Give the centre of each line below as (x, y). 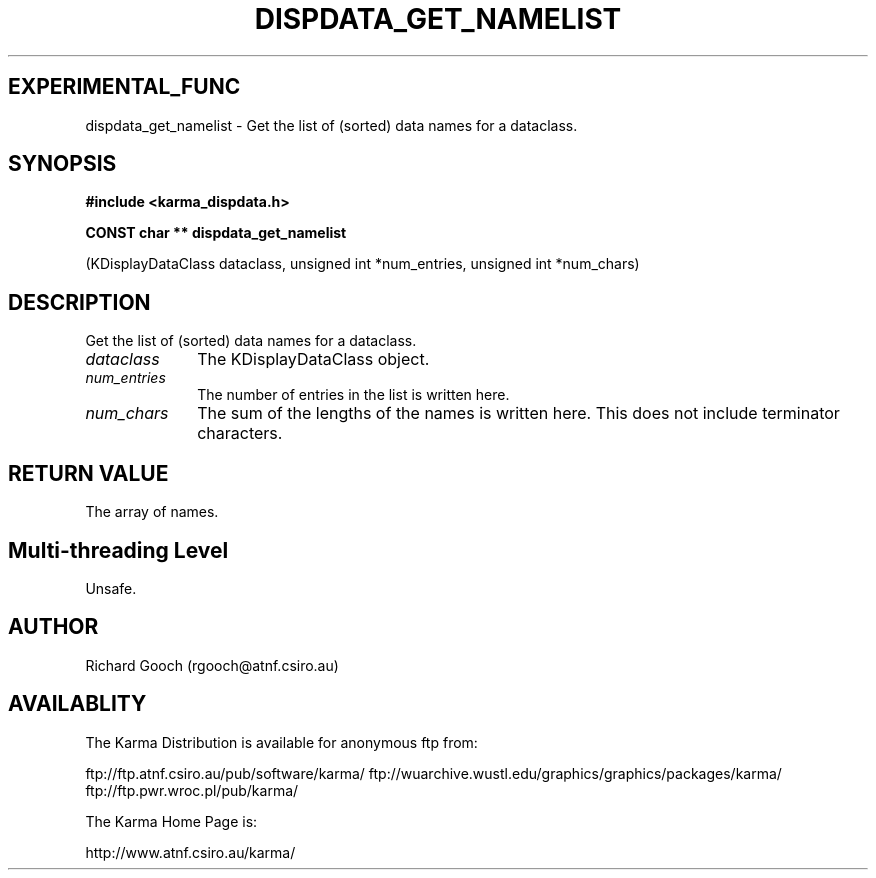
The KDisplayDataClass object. (313, 359)
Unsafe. (111, 588)
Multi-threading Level (118, 550)
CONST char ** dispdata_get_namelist (216, 233)
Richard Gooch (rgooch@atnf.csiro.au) (212, 665)
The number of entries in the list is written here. (353, 395)
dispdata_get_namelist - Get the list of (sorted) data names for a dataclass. (331, 125)
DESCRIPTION (79, 302)
